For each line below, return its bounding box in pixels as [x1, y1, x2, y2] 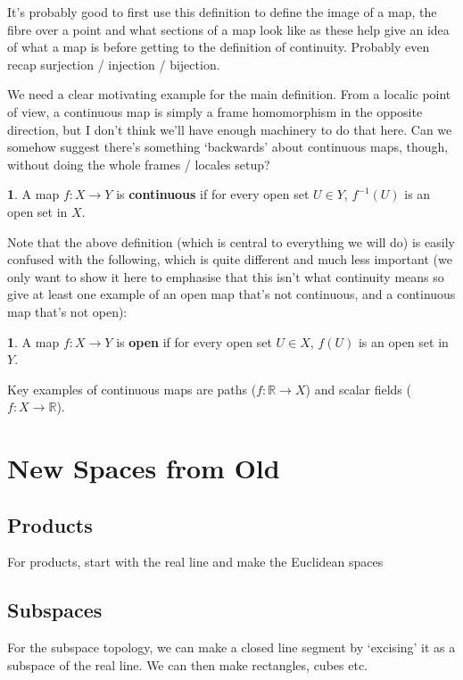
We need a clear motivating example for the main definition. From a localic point [7, 85, 451, 104]
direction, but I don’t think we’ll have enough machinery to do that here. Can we [7, 120, 452, 138]
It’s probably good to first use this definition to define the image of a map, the [7, 3, 437, 21]
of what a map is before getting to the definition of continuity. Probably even [7, 37, 430, 56]
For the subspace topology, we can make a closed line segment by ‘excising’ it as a [7, 638, 456, 657]
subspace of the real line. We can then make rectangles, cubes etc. [7, 655, 368, 674]
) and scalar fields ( [305, 379, 411, 398]
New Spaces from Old [7, 450, 280, 486]
